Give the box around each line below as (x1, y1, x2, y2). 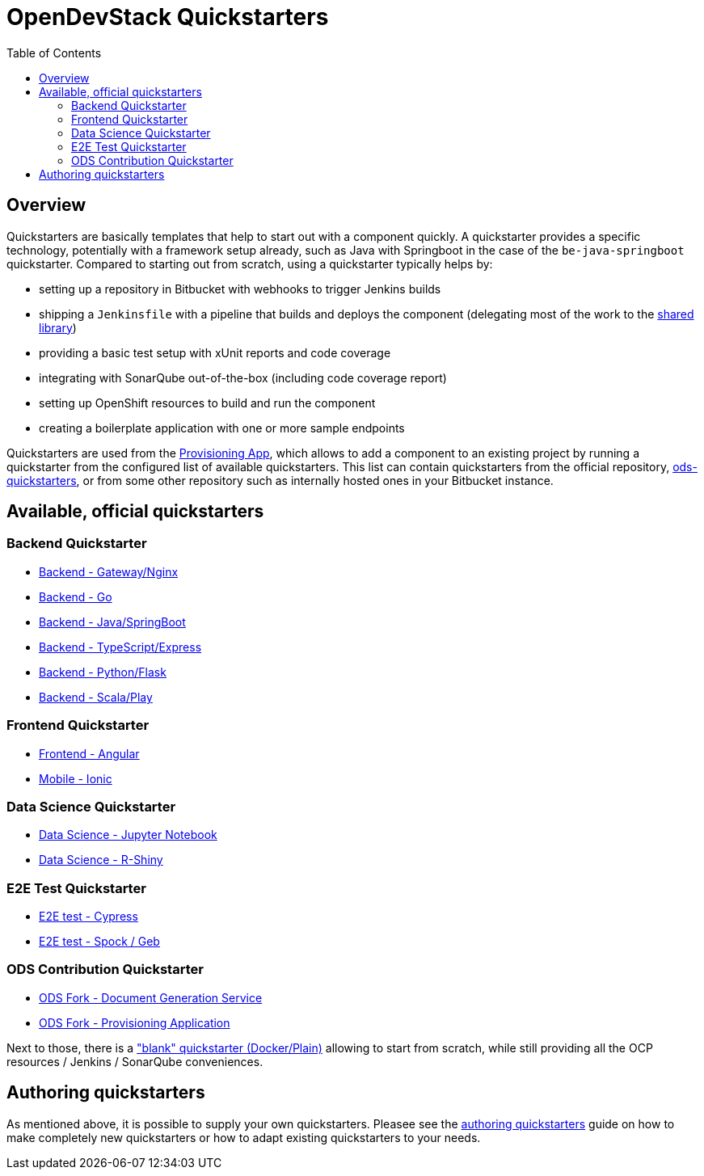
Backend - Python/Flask (39, 664, 167, 679)
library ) (39, 320, 77, 335)
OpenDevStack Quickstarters (6, 3, 329, 31)
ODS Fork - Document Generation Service (39, 990, 263, 1005)
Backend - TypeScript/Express (39, 639, 202, 654)
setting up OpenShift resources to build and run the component (39, 395, 376, 410)
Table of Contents (6, 45, 102, 60)
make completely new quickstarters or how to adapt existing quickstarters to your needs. (6, 1130, 481, 1144)
